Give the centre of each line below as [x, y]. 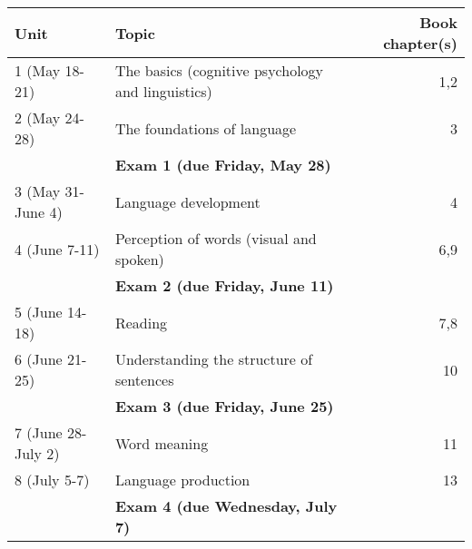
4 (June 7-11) [57, 249]
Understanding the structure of [214, 359]
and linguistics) [163, 91]
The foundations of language [206, 128]
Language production [182, 480]
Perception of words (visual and [216, 238]
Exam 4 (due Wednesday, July [226, 506]
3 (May [38, 191]
